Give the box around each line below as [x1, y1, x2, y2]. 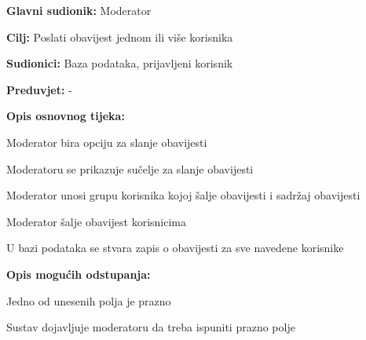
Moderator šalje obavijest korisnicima [6, 213, 187, 229]
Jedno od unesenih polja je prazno [6, 292, 171, 309]
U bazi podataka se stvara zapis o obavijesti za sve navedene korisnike [6, 239, 344, 256]
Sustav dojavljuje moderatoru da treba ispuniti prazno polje [6, 319, 295, 335]
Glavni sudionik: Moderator [6, 2, 152, 18]
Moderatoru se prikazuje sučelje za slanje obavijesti [6, 160, 254, 177]
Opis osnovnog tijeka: [6, 108, 125, 124]
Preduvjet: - [6, 81, 72, 97]
